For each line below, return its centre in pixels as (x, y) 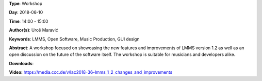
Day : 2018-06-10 (26, 13)
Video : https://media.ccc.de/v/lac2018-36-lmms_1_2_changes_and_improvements (91, 72)
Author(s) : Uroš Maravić (33, 30)
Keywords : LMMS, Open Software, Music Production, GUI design (74, 39)
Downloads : (21, 63)
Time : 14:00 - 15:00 (29, 21)
